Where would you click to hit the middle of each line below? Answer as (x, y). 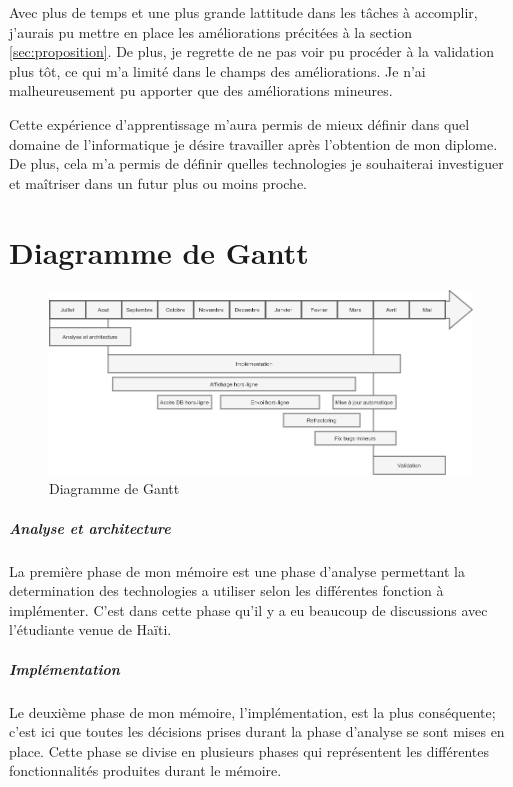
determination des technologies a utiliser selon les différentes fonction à (226, 590)
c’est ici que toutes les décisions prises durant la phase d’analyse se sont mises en (257, 731)
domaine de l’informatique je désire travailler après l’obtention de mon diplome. (253, 143)
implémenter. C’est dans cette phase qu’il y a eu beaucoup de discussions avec (248, 609)
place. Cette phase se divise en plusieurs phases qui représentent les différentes (249, 750)
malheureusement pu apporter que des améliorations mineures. (201, 90)
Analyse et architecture (90, 527)
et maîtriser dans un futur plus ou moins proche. (158, 182)
